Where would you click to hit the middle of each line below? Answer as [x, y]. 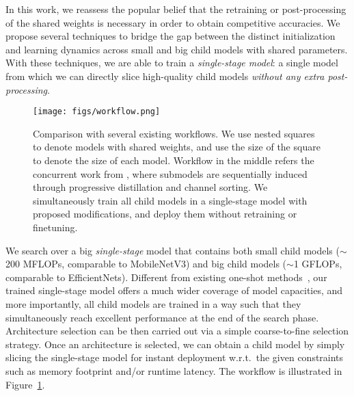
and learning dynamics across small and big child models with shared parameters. [177, 49]
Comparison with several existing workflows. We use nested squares [174, 133]
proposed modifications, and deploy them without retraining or [165, 214]
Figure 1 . [25, 384]
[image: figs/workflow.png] [97, 112]
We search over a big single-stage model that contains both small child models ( [173, 250]
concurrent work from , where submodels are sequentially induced [170, 173]
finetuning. [55, 227]
